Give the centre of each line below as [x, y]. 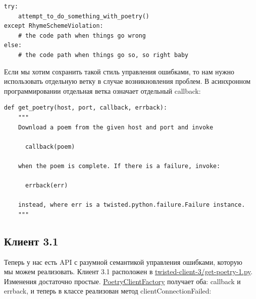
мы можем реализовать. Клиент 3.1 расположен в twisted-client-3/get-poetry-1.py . [128, 271]
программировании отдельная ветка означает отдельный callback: [102, 90]
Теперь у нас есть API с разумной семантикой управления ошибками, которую [123, 262]
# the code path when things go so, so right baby [103, 55]
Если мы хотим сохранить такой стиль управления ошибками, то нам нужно [119, 71]
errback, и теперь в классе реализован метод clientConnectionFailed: [108, 291]
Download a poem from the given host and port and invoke [116, 127]
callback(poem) [50, 147]
